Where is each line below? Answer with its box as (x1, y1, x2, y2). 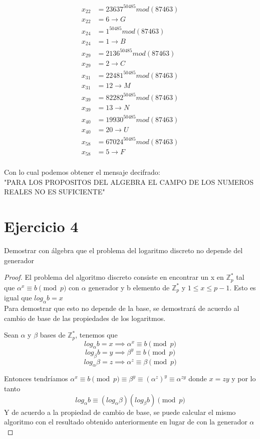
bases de (40, 330, 66, 340)
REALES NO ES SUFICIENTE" (4, 186, 105, 197)
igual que (4, 292, 32, 303)
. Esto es (229, 282, 256, 292)
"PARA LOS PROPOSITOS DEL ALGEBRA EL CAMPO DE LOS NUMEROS (4, 176, 253, 187)
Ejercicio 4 (4, 216, 79, 237)
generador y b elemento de (88, 282, 170, 292)
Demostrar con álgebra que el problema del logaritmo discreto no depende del (4, 245, 243, 256)
